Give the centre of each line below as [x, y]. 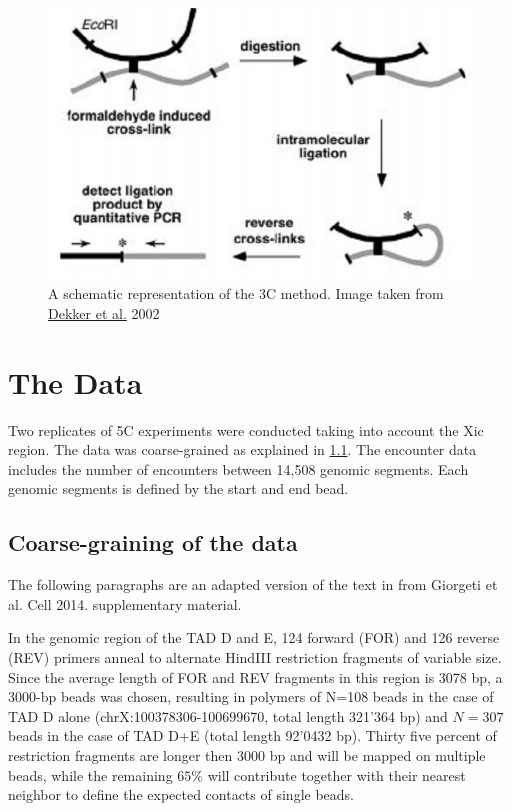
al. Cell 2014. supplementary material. [125, 603]
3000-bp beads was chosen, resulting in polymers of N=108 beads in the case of [251, 696]
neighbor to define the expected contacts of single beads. [181, 794]
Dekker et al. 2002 [104, 312]
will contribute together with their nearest [336, 774]
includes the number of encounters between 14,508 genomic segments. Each [238, 468]
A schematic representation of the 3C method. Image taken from [246, 293]
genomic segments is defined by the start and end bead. [178, 488]
